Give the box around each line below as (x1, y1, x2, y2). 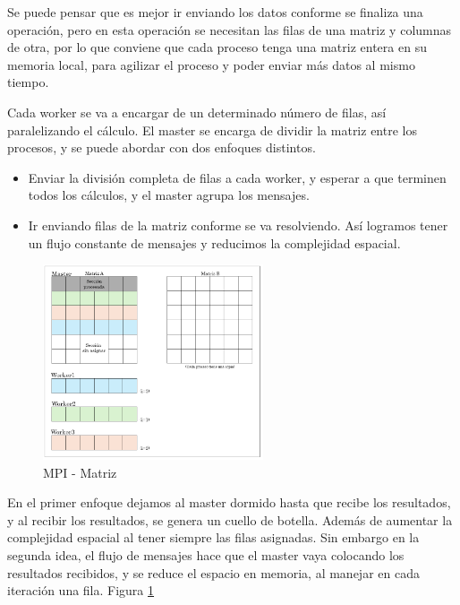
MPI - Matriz (43, 462, 117, 481)
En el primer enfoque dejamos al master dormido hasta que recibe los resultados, (7, 493, 451, 512)
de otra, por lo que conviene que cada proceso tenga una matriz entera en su (7, 38, 427, 56)
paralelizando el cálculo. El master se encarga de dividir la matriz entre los (7, 120, 417, 139)
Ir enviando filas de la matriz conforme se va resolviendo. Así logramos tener (28, 215, 448, 234)
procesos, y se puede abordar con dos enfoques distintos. (7, 138, 316, 157)
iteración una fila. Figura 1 (7, 581, 155, 600)
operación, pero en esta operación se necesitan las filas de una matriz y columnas (7, 20, 452, 39)
